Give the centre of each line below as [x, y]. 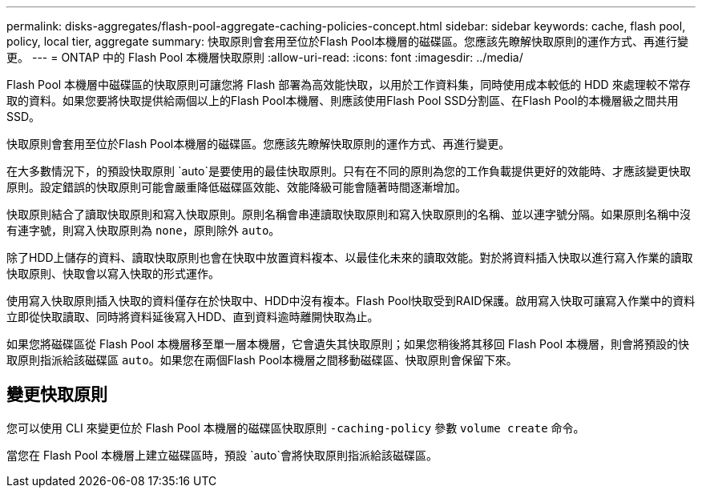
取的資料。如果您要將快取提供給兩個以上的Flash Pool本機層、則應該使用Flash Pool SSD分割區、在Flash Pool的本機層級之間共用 [343, 100]
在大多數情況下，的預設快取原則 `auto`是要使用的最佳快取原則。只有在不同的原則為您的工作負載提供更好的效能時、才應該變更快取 [349, 171]
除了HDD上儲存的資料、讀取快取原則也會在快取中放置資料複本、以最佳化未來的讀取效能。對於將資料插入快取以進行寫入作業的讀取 [350, 257]
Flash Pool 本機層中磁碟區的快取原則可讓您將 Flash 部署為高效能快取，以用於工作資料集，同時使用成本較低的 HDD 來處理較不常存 [349, 84]
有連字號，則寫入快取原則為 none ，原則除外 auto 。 [143, 230]
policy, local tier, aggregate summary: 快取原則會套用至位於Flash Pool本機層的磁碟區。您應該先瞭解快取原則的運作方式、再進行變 [348, 41]
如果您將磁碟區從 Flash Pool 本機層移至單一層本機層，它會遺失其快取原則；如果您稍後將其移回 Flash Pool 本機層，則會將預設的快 [348, 344]
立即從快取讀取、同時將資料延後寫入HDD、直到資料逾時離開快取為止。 [193, 317]
